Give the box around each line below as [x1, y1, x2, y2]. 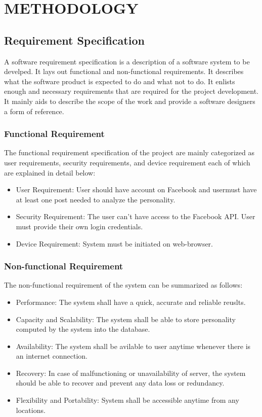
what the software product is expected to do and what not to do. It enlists [4, 76, 235, 86]
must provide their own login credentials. [16, 221, 143, 231]
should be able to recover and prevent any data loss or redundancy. [16, 377, 225, 388]
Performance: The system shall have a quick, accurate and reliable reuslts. [16, 296, 246, 307]
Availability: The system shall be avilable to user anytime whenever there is [16, 340, 251, 351]
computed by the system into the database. [16, 324, 150, 334]
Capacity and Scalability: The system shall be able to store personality [16, 314, 236, 324]
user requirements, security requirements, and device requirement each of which [4, 157, 250, 167]
